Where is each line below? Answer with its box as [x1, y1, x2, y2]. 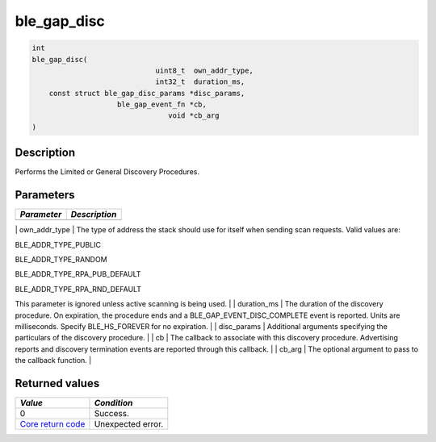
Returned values [15, 377, 100, 390]
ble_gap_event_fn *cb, [117, 100, 208, 109]
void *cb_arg [168, 111, 220, 120]
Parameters [15, 188, 75, 202]
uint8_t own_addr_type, [155, 65, 254, 75]
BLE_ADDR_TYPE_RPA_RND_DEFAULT [15, 284, 141, 294]
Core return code [19, 419, 86, 430]
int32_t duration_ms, [155, 77, 245, 86]
